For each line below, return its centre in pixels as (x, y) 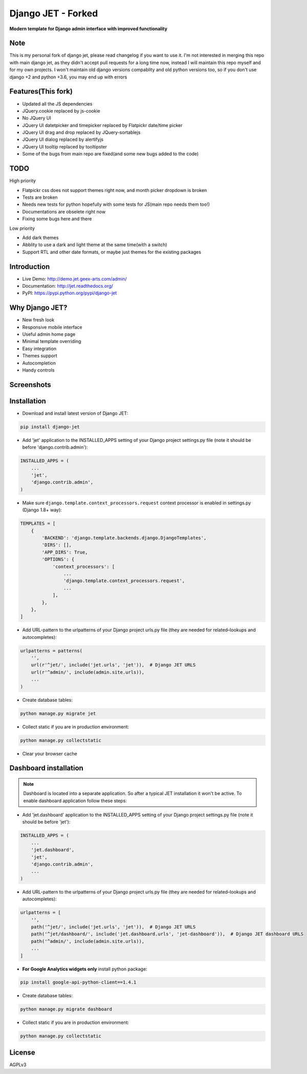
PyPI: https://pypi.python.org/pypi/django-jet (70, 293)
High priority (23, 181)
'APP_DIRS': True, (65, 552)
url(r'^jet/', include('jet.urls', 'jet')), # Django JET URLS (113, 665)
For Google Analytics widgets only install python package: (85, 969)
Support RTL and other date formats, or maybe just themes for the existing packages (112, 252)
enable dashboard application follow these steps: (75, 801)
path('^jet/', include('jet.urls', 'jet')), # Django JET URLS (113, 927)
